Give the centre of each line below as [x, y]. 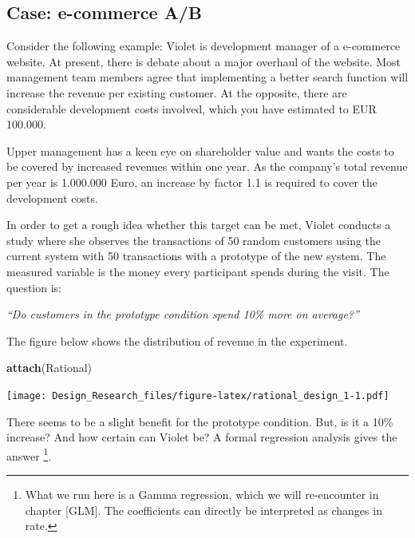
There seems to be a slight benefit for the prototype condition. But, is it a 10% [200, 421]
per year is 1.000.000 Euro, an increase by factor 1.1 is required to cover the [192, 182]
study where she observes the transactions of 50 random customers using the [194, 240]
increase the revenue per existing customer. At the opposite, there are [177, 92]
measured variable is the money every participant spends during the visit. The [198, 271]
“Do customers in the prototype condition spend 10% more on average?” [183, 314]
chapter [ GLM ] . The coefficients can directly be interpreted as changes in [204, 510]
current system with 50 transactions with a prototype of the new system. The [196, 256]
